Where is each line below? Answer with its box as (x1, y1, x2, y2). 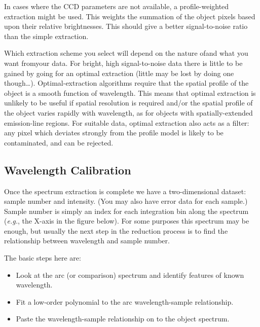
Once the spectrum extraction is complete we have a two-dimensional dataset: (4, 186, 246, 196)
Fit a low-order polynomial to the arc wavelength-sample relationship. (16, 296, 234, 307)
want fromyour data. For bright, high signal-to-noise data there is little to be (4, 57, 243, 68)
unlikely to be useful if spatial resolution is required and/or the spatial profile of (4, 97, 253, 108)
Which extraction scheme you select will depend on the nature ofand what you (4, 48, 248, 58)
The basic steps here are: (4, 252, 81, 263)
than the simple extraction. (4, 30, 89, 41)
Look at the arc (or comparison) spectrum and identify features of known (16, 269, 244, 280)
